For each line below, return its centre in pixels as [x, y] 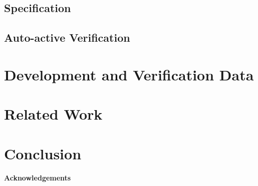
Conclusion [43, 153]
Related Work [53, 114]
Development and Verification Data [129, 74]
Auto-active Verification [67, 37]
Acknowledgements [38, 178]
